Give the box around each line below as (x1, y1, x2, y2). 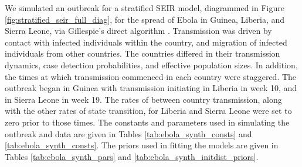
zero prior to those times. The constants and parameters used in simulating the (5, 116, 290, 128)
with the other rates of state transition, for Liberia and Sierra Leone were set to (5, 105, 292, 117)
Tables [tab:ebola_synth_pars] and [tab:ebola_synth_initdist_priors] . (5, 150, 259, 162)
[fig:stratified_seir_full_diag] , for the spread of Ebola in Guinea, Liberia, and (5, 13, 285, 25)
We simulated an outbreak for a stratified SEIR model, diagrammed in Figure (5, 2, 284, 13)
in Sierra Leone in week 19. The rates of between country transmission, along (5, 93, 282, 105)
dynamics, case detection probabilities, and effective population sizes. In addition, (5, 58, 298, 71)
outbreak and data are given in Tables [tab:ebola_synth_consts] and (5, 127, 252, 140)
